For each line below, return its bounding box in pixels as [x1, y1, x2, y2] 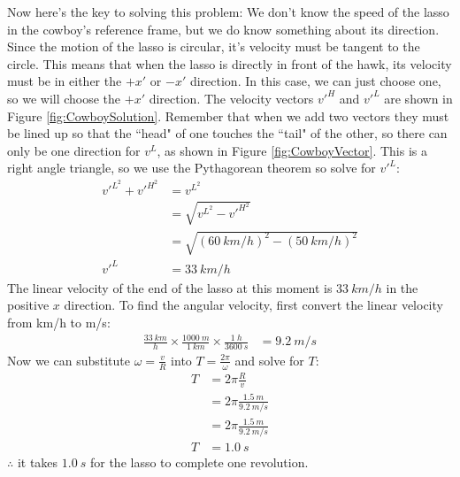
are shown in [384, 88, 453, 107]
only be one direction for [7, 141, 141, 159]
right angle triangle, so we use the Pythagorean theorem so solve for [7, 158, 376, 177]
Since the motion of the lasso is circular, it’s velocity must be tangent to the [7, 37, 420, 56]
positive [7, 296, 50, 314]
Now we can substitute [7, 350, 130, 369]
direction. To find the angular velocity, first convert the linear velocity [64, 296, 443, 314]
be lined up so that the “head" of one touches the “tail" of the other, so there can [7, 124, 448, 142]
